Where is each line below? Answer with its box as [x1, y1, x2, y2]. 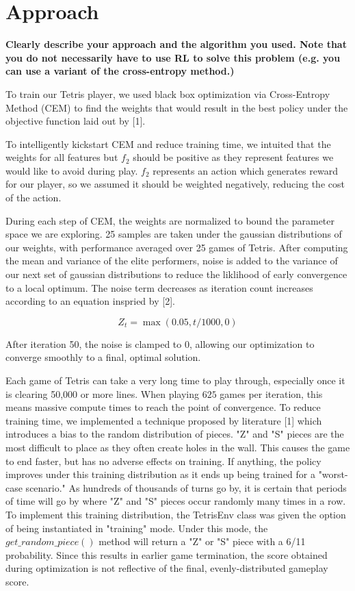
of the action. [5, 190, 62, 205]
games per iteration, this [220, 386, 323, 401]
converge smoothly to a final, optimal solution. [5, 350, 201, 364]
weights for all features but [5, 150, 118, 164]
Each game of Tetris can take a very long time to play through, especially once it [5, 373, 345, 387]
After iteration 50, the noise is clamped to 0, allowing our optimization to [5, 336, 315, 351]
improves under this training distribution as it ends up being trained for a [5, 467, 315, 481]
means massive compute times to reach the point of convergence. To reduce [5, 400, 321, 414]
